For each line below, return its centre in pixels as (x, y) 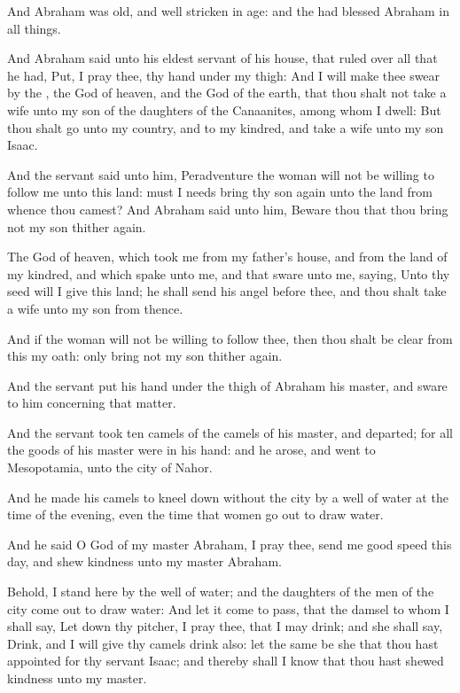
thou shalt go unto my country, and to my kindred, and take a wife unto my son (226, 127)
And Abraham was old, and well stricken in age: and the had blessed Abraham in (228, 11)
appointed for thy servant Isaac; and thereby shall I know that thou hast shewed (226, 661)
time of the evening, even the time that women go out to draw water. (195, 514)
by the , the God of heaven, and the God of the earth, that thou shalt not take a (227, 93)
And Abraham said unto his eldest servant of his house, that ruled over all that (222, 58)
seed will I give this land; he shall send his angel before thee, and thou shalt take (227, 291)
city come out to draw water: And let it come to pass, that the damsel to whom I (228, 608)
